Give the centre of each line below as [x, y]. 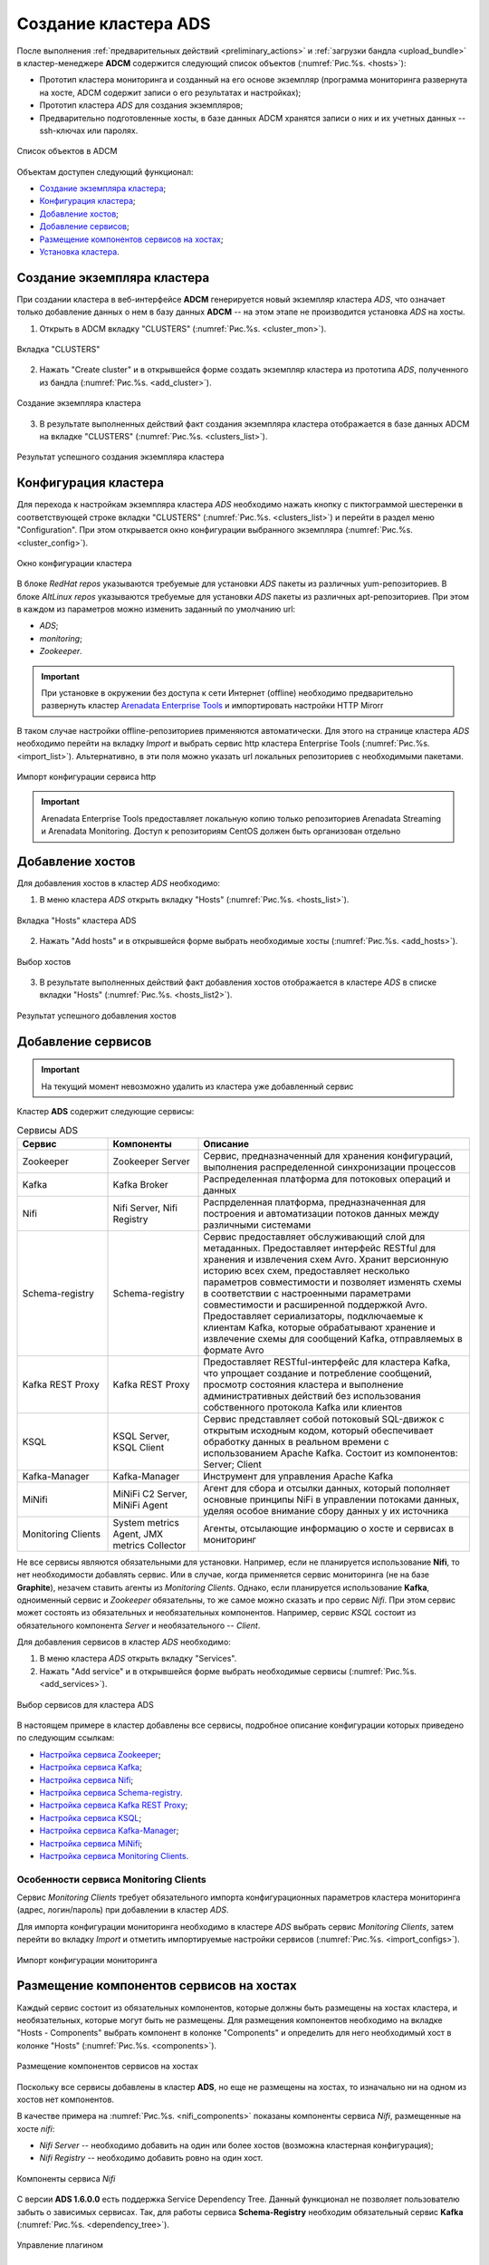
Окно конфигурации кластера [74, 563]
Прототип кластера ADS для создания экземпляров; [141, 105]
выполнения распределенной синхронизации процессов [330, 1167]
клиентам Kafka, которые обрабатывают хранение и [320, 1327]
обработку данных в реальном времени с [296, 1441]
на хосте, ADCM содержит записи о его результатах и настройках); [170, 92]
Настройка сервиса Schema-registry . [111, 1793]
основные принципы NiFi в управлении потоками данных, [331, 1499]
